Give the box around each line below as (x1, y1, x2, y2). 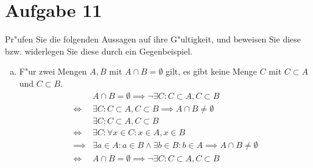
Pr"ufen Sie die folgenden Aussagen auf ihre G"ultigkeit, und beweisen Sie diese (5, 33, 301, 45)
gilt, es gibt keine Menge (166, 65, 257, 78)
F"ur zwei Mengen (19, 65, 87, 78)
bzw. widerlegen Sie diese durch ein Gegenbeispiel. (5, 44, 192, 57)
